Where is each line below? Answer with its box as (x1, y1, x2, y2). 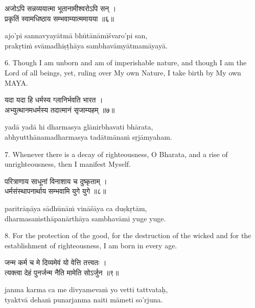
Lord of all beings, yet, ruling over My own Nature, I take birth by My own (5, 67, 241, 78)
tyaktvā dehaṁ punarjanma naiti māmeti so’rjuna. (5, 294, 163, 305)
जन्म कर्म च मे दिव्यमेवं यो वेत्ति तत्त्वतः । (5, 257, 107, 268)
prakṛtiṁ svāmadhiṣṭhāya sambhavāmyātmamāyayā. (5, 40, 168, 50)
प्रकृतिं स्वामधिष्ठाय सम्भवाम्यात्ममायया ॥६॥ (5, 13, 114, 23)
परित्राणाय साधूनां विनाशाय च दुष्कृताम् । (5, 175, 107, 186)
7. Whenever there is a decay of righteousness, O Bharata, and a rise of (5, 148, 228, 159)
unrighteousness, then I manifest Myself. (5, 159, 131, 169)
